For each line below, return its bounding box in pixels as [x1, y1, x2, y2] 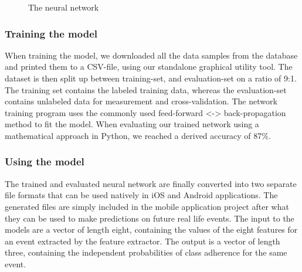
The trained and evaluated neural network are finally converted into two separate [5, 177, 297, 189]
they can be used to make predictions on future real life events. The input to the [5, 212, 294, 224]
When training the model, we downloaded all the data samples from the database [5, 49, 298, 61]
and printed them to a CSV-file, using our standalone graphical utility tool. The [5, 60, 293, 73]
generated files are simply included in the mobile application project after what [5, 200, 289, 212]
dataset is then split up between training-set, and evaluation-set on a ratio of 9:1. [5, 72, 297, 84]
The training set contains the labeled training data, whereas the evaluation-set [5, 83, 287, 96]
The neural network [28, 1, 99, 13]
